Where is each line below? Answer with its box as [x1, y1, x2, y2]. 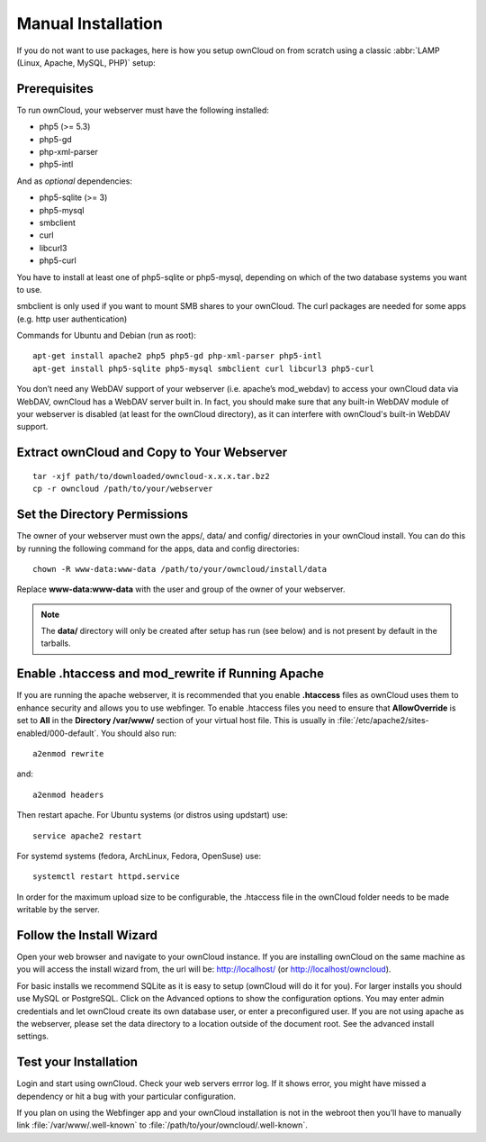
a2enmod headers [32, 789, 104, 800]
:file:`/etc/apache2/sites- [337, 715, 429, 726]
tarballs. [40, 638, 71, 648]
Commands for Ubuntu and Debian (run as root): [16, 330, 197, 341]
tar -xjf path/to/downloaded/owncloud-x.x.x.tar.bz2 [32, 471, 270, 481]
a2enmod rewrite [32, 748, 104, 758]
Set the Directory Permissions [16, 507, 189, 522]
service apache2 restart [32, 830, 142, 841]
